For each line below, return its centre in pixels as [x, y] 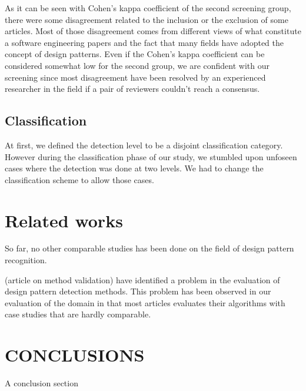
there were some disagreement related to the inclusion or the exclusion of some [147, 19]
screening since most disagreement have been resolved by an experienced [135, 77]
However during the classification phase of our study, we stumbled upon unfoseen [151, 156]
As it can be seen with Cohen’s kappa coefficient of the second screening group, [148, 8]
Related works [64, 220]
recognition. [26, 260]
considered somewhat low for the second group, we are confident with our [137, 65]
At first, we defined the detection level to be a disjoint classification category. [144, 145]
